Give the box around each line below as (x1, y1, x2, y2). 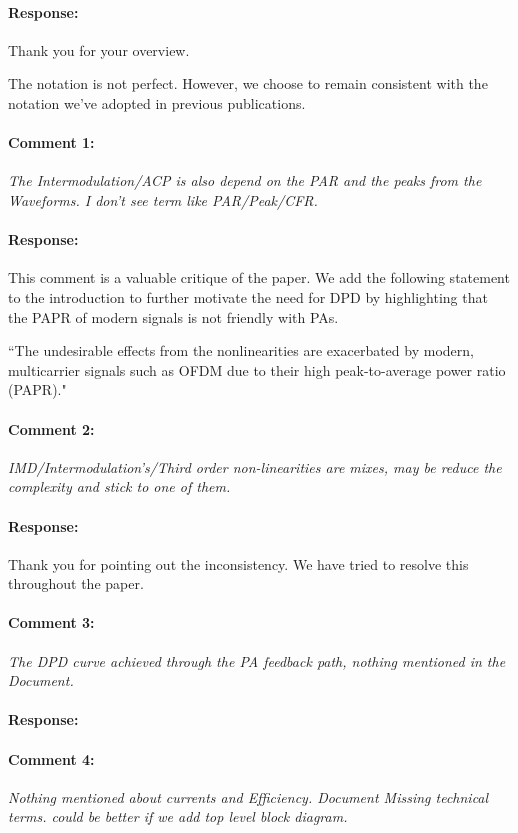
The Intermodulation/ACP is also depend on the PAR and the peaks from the (8, 170, 482, 191)
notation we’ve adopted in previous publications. (8, 92, 306, 113)
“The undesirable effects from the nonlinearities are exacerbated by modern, (8, 340, 474, 361)
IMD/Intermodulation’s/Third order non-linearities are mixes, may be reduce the (8, 456, 502, 477)
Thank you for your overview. (8, 39, 190, 60)
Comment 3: (8, 612, 95, 633)
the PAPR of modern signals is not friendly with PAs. (8, 306, 339, 327)
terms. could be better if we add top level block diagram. (8, 806, 348, 827)
